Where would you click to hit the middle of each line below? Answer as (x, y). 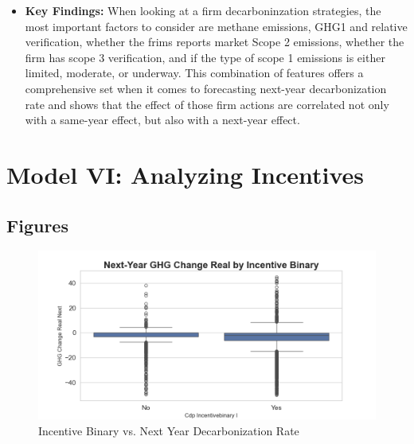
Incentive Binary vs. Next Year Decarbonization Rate (169, 430)
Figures (37, 225)
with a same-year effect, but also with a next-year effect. (162, 120)
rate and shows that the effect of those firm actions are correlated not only (207, 104)
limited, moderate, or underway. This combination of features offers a (194, 73)
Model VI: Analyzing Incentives (186, 174)
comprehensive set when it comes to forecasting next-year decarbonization (206, 88)
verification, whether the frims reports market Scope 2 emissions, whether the (215, 42)
